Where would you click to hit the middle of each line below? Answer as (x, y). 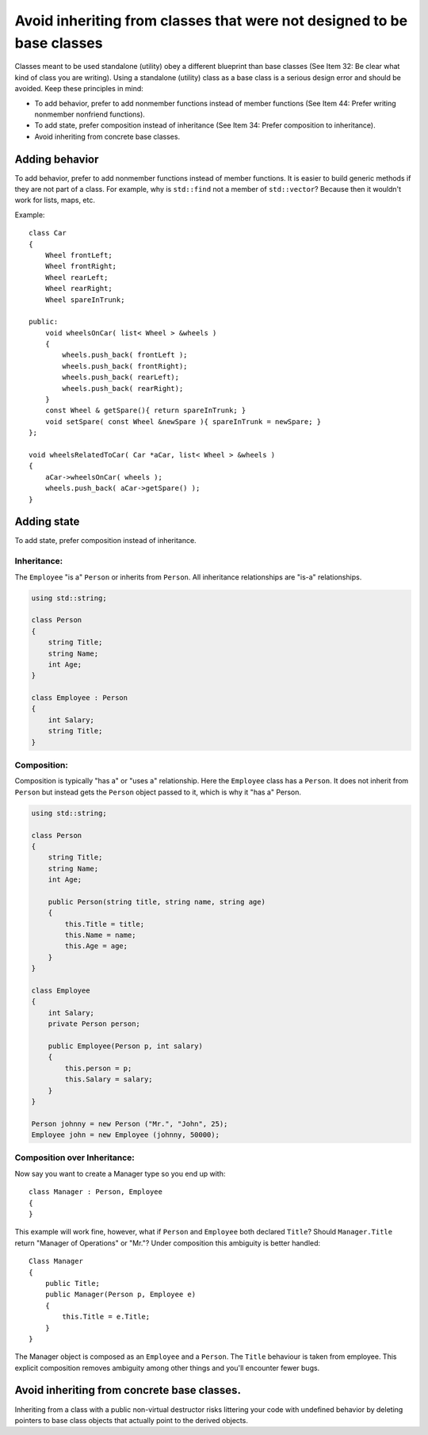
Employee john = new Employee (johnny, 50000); (125, 1135)
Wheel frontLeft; (78, 255)
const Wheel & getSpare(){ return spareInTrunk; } (145, 411)
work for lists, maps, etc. (55, 200)
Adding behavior (57, 159)
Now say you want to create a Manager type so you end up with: (120, 1173)
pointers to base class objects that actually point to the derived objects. (132, 1420)
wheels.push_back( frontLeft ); (125, 355)
